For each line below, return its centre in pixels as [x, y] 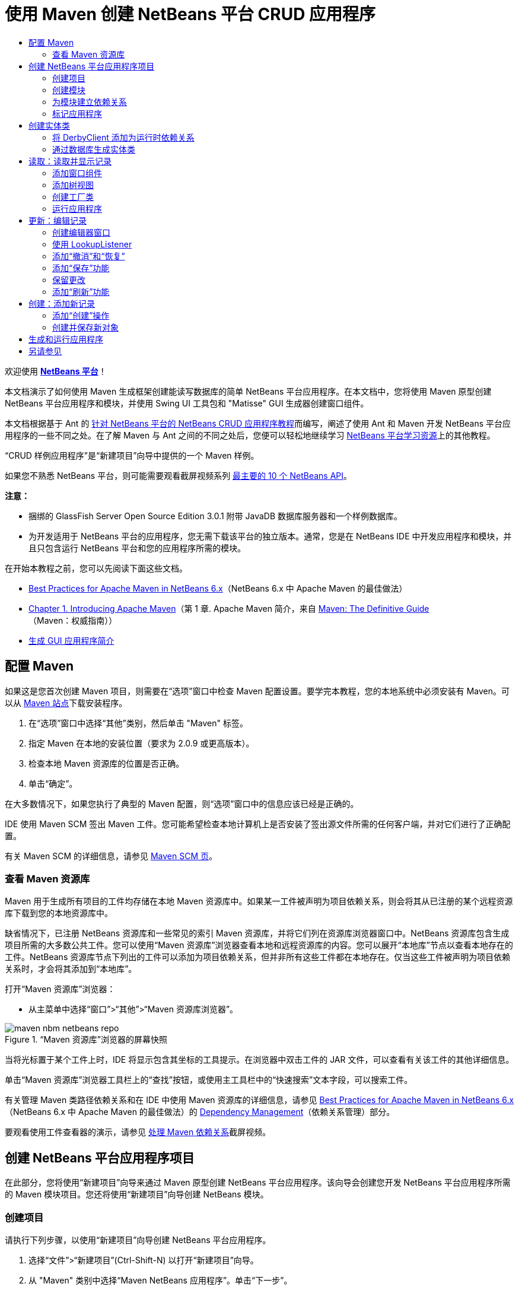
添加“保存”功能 [81, 268]
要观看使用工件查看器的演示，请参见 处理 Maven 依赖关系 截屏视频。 [138, 1132]
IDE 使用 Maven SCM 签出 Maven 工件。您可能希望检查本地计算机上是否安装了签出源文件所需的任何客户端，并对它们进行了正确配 [258, 824]
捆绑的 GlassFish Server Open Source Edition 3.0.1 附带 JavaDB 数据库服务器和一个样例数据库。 [216, 516]
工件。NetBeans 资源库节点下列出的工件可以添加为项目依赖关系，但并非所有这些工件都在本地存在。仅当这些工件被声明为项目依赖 [258, 957]
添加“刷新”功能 [81, 291]
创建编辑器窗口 [81, 232]
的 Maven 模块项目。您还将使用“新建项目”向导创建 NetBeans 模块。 [137, 1194]
